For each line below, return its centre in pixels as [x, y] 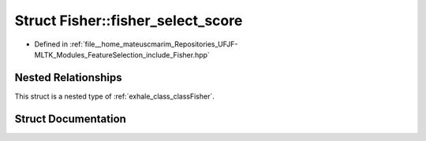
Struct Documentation [70, 119]
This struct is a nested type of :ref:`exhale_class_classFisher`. [114, 96]
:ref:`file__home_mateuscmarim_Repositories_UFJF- [154, 44]
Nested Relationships [68, 78]
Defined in [51, 44]
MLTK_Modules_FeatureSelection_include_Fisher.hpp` [122, 54]
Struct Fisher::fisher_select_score [129, 20]
